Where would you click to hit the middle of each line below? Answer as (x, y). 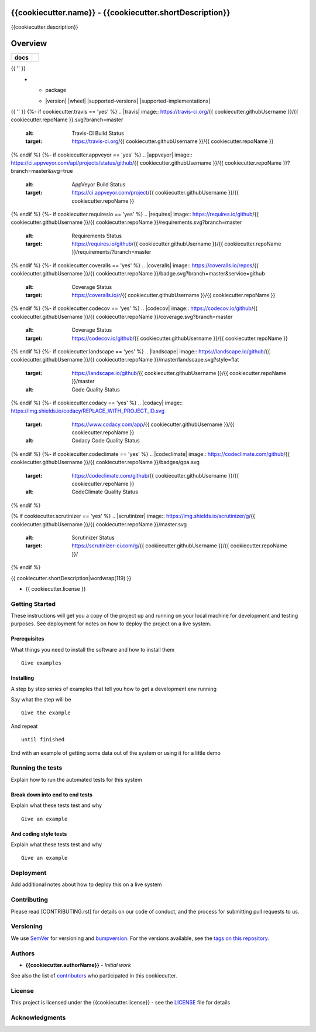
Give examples (41, 663)
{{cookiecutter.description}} (44, 27)
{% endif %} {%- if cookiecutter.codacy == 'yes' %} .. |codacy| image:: (97, 403)
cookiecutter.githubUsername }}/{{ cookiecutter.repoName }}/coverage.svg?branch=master (122, 316)
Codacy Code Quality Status (106, 441)
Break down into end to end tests (52, 795)
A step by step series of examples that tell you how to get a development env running (114, 689)
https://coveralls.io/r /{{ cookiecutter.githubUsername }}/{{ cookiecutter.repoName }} (174, 295)
